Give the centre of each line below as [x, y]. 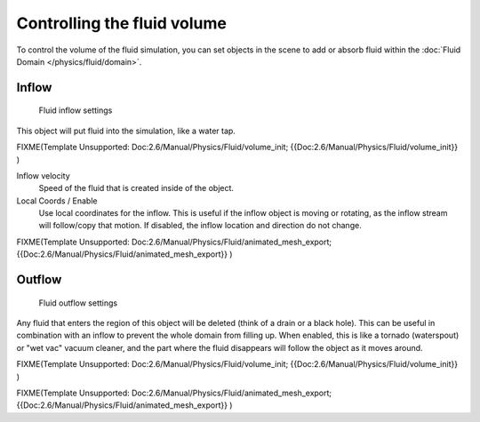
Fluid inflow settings [76, 110]
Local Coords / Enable [57, 201]
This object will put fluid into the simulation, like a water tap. [126, 131]
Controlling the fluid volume [121, 23]
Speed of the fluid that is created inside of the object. [136, 188]
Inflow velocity [43, 175]
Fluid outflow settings [78, 303]
